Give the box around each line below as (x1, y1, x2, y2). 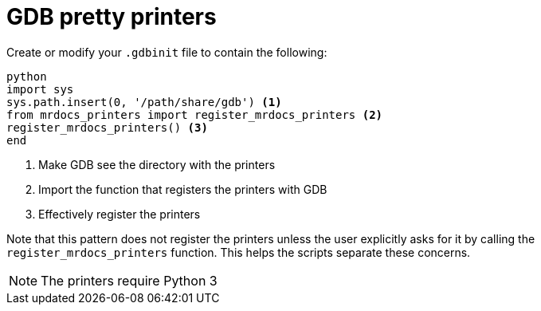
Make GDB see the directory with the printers (38, 157, 276, 171)
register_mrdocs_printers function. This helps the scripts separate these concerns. (6, 245, 471, 259)
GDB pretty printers (6, 3, 217, 30)
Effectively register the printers (38, 207, 201, 221)
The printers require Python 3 (41, 272, 218, 289)
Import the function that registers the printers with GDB (38, 182, 327, 196)
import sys (6, 82, 74, 96)
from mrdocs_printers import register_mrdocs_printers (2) (6, 108, 383, 121)
